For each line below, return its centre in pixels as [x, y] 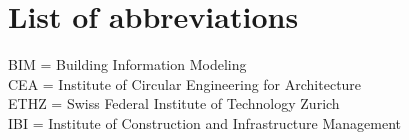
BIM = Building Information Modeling [127, 64]
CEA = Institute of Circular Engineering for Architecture [185, 83]
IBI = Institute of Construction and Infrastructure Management [204, 122]
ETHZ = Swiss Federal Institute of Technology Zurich [174, 103]
